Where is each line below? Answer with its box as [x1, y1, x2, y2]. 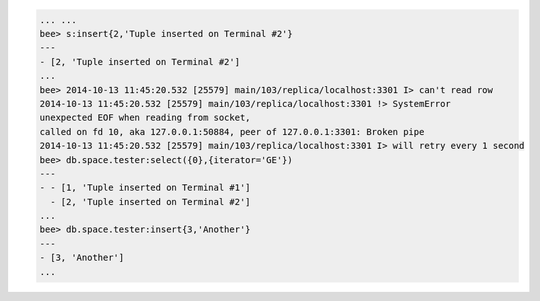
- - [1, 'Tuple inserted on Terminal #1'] [39, 182, 251, 194]
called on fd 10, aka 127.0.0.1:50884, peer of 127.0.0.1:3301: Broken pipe [39, 126, 425, 137]
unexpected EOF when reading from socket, [39, 112, 251, 124]
